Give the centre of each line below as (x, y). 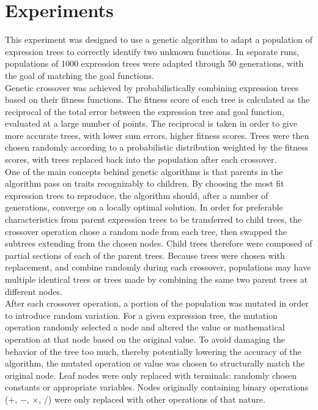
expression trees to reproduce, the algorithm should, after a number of (137, 195)
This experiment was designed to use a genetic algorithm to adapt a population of (159, 39)
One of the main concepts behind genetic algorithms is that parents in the (144, 171)
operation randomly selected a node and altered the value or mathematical (145, 327)
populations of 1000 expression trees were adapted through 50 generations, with (154, 63)
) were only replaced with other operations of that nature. (157, 399)
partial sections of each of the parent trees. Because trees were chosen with (145, 255)
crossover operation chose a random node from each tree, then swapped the (146, 231)
